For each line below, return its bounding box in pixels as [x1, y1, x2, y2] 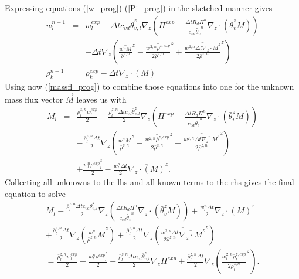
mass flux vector [5, 93, 63, 105]
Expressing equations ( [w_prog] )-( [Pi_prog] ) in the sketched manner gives [5, 2, 273, 13]
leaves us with [76, 93, 127, 105]
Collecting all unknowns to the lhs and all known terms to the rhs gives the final [5, 176, 294, 188]
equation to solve [5, 187, 66, 199]
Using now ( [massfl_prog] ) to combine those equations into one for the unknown [5, 80, 294, 92]
